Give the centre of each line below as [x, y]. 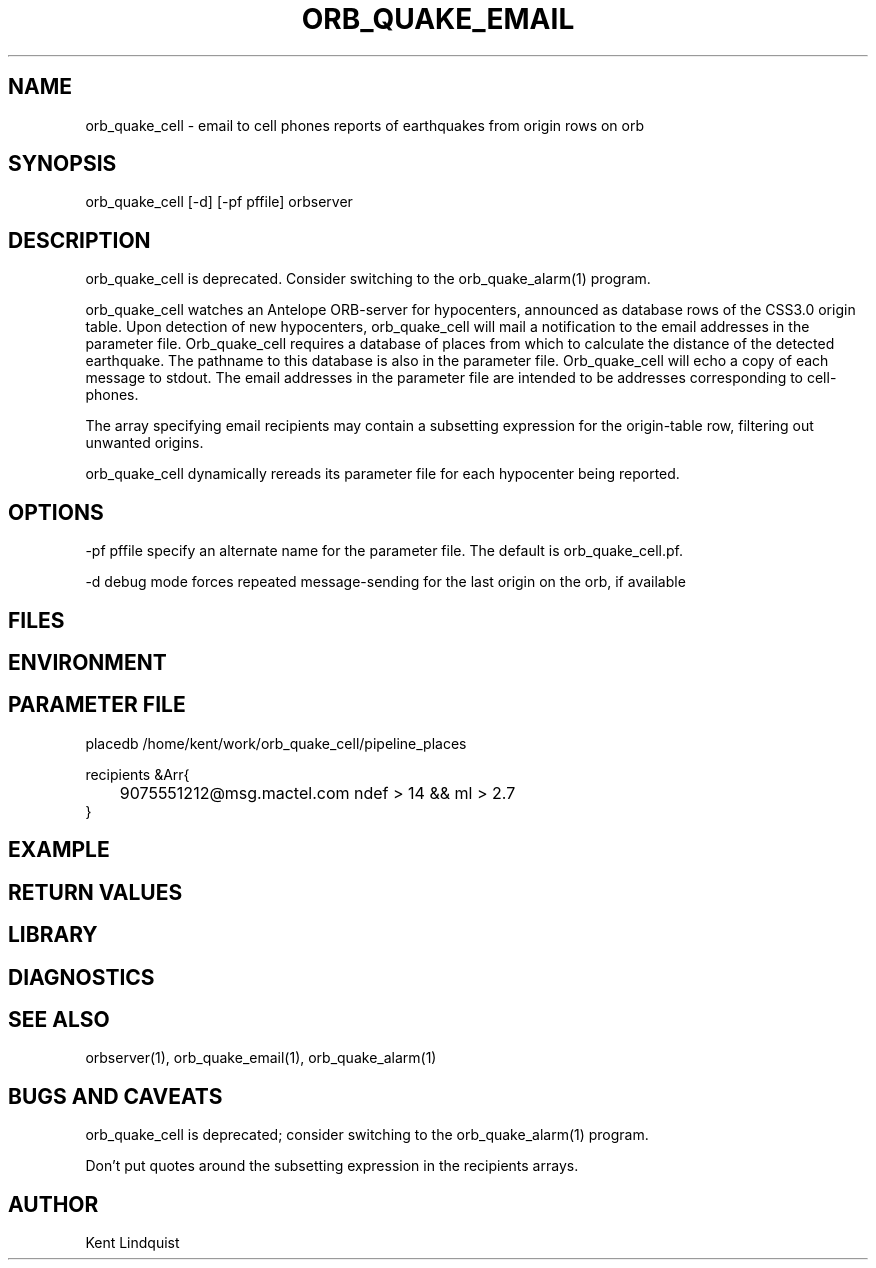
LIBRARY [53, 935]
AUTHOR [53, 1204]
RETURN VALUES [95, 892]
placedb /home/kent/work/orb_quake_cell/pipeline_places [276, 743]
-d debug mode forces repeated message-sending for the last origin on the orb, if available [385, 582]
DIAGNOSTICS [81, 977]
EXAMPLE [59, 850]
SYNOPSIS [62, 164]
